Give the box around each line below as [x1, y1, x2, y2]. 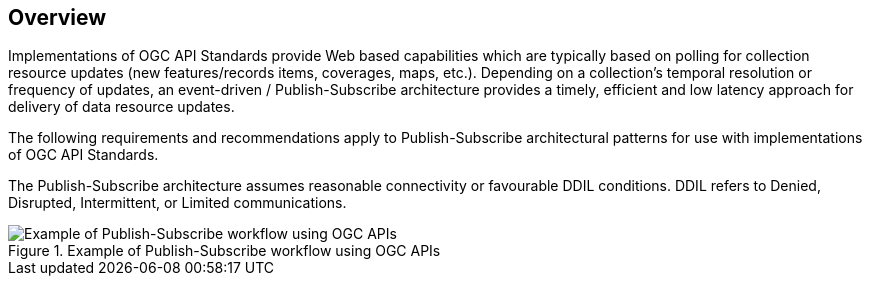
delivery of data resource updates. [8, 98, 235, 116]
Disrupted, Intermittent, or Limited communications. [8, 194, 347, 212]
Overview [8, 5, 107, 30]
